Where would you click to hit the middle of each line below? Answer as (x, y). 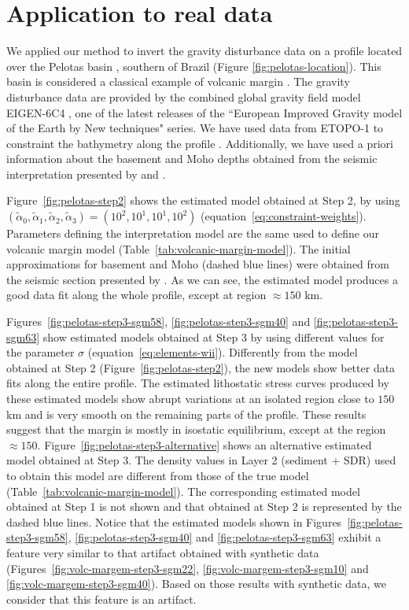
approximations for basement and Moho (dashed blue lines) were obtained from (198, 264)
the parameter (41, 352)
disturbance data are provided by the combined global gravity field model (184, 96)
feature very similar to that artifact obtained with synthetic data (163, 552)
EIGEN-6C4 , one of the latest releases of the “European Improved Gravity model (204, 112)
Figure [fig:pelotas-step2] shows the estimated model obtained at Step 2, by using (203, 200)
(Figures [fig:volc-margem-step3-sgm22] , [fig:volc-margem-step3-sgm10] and (188, 568)
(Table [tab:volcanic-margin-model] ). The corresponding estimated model (183, 491)
